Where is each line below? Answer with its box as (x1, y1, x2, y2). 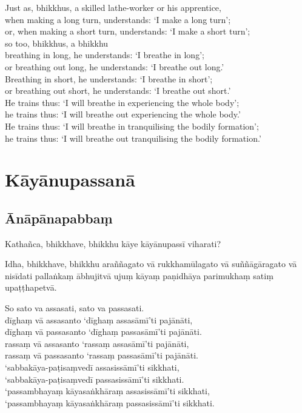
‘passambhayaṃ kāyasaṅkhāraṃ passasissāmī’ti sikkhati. (5, 396, 215, 409)
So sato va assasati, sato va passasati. (5, 302, 144, 314)
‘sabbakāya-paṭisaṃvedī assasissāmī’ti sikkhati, (5, 361, 180, 374)
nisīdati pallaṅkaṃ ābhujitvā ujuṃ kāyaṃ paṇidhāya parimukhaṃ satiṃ (5, 269, 273, 282)
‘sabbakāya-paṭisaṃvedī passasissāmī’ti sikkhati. (5, 372, 184, 385)
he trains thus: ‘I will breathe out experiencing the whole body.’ (5, 108, 241, 121)
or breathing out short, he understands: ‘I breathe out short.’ (5, 84, 231, 97)
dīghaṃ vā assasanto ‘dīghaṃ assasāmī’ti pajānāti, (5, 313, 193, 326)
